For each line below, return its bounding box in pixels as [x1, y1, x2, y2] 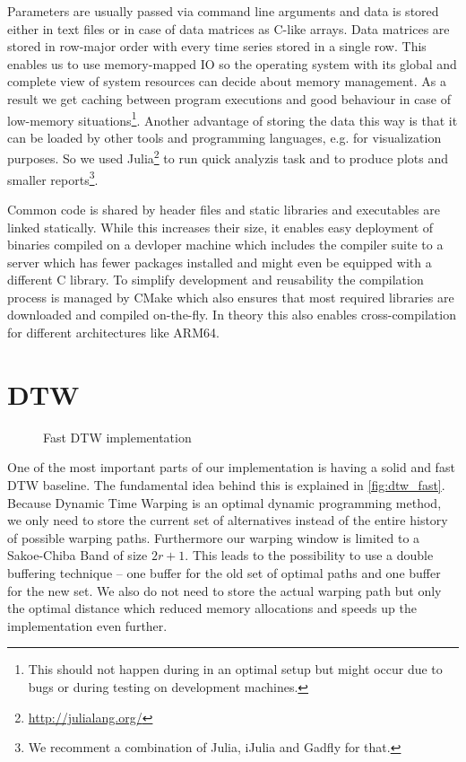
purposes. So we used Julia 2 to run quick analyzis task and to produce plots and [7, 146, 448, 168]
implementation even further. [7, 616, 168, 635]
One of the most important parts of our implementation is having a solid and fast [7, 458, 455, 477]
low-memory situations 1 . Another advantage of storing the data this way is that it [7, 108, 458, 129]
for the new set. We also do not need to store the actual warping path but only [7, 581, 442, 600]
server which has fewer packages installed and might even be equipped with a [7, 252, 432, 271]
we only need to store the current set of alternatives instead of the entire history [7, 511, 448, 530]
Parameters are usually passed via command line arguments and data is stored [7, 2, 439, 20]
